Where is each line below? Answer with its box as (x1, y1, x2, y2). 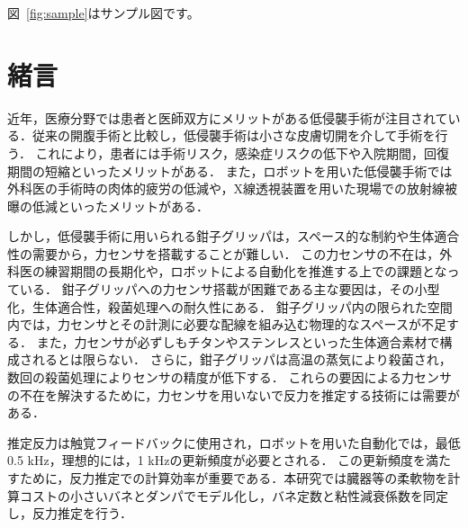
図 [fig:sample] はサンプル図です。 (7, 4, 200, 22)
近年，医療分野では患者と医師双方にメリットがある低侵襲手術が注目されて (7, 108, 448, 127)
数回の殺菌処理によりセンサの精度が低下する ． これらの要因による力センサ (7, 368, 452, 387)
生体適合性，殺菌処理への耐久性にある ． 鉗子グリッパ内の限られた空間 (31, 297, 453, 316)
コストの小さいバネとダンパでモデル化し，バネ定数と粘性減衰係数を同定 (19, 486, 448, 505)
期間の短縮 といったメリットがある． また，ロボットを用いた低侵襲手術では (7, 161, 453, 180)
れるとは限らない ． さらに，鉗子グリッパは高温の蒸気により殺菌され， (31, 350, 452, 369)
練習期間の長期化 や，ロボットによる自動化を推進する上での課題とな (44, 262, 447, 281)
